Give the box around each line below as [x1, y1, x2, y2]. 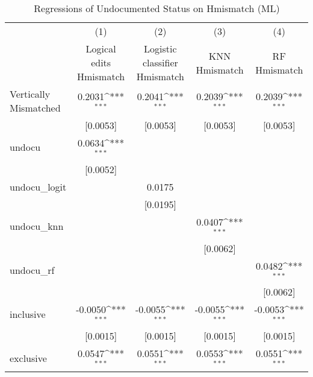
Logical [85, 42, 116, 55]
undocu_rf [10, 262, 55, 277]
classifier [142, 55, 178, 69]
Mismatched [10, 101, 61, 115]
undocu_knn [10, 219, 64, 233]
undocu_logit [10, 179, 67, 194]
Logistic [144, 42, 177, 55]
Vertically [10, 87, 51, 101]
